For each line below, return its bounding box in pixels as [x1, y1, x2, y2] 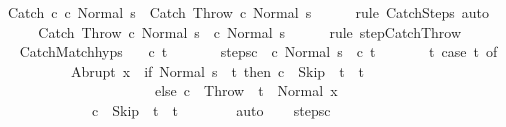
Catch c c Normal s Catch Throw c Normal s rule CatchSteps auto [7, 2, 490, 22]
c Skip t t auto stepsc [91, 99, 331, 120]
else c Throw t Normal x [154, 80, 338, 101]
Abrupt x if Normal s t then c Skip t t [70, 60, 365, 81]
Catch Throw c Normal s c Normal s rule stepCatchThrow [38, 21, 462, 42]
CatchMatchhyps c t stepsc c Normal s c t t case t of [19, 41, 498, 62]
